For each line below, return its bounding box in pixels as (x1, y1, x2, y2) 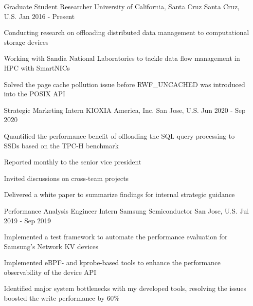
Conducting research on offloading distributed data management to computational (4, 27, 249, 37)
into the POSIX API (4, 89, 66, 99)
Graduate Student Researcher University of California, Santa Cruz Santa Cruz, (4, 1, 240, 11)
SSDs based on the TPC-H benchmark (4, 140, 119, 150)
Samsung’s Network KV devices (4, 241, 98, 251)
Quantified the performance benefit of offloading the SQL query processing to (4, 130, 235, 141)
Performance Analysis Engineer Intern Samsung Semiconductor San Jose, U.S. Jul (4, 205, 249, 216)
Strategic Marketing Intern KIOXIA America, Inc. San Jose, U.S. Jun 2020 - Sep (4, 105, 246, 115)
